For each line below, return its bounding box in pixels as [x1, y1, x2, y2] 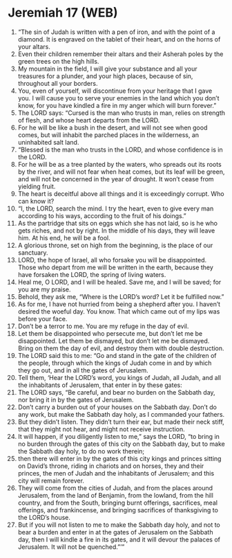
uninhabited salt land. [17, 138, 79, 146]
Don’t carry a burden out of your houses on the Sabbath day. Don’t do [17, 403, 217, 411]
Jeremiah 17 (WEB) [8, 5, 118, 21]
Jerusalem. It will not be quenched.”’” [17, 542, 125, 551]
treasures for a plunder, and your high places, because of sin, [17, 71, 193, 80]
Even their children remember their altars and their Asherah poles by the [17, 50, 224, 58]
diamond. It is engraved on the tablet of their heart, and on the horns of [17, 35, 221, 43]
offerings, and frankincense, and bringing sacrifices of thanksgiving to [17, 505, 218, 514]
